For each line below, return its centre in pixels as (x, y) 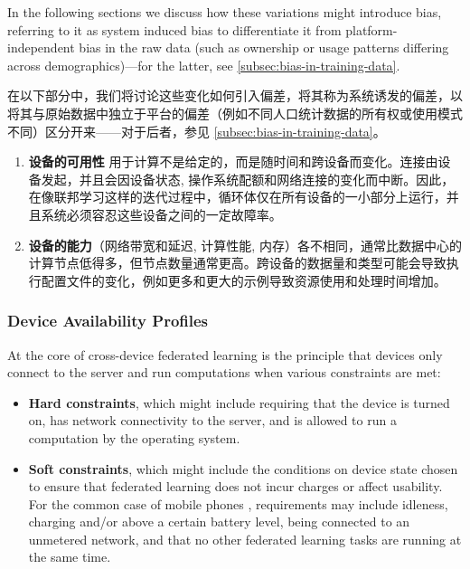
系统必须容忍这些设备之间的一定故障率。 (161, 214)
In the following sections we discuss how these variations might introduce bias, (225, 12)
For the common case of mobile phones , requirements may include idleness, (238, 503)
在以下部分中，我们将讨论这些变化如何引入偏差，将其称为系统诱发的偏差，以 (235, 95)
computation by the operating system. (134, 437)
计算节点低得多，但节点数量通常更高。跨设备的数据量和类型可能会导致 (237, 263)
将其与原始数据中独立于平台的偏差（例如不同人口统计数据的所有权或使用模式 (235, 113)
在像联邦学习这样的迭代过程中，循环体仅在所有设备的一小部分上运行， (237, 197)
